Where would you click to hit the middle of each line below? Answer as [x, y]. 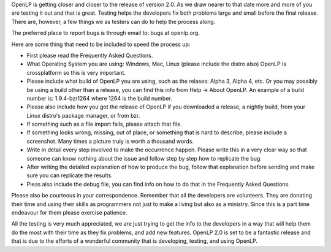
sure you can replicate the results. [70, 175]
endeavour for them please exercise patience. [70, 212]
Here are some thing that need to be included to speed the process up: [101, 44]
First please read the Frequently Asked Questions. [90, 55]
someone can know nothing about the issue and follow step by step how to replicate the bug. [144, 158]
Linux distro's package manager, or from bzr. [83, 115]
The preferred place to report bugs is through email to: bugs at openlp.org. [106, 33]
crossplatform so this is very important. [76, 72]
